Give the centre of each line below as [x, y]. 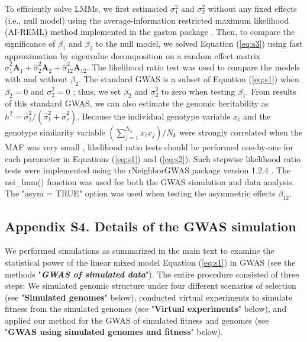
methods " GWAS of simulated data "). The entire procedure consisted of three [152, 274]
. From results [271, 91]
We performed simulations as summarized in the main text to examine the [140, 251]
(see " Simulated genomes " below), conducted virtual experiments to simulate [149, 297]
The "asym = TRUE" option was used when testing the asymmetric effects [140, 193]
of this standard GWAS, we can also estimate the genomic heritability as [137, 103]
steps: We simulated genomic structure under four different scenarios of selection [151, 285]
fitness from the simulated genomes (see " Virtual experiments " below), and [146, 309]
